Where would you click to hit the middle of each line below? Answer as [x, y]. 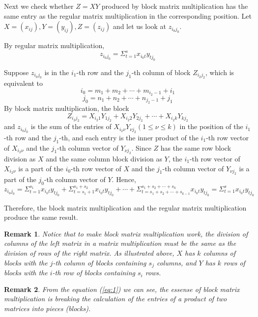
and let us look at [140, 26]
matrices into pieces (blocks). [47, 308]
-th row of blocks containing [94, 273]
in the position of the [211, 126]
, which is [220, 72]
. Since [141, 147]
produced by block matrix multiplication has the [175, 6]
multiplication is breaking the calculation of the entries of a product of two [115, 299]
